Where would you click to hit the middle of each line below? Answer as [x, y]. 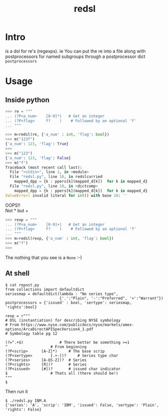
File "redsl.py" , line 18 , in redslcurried [56, 177]
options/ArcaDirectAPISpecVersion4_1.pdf [49, 329]
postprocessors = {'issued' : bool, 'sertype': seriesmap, [69, 303]
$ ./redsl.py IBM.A [26, 401]
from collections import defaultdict [45, 289]
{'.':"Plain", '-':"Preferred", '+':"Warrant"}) [111, 298]
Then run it [17, 391]
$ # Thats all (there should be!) [62, 373]
